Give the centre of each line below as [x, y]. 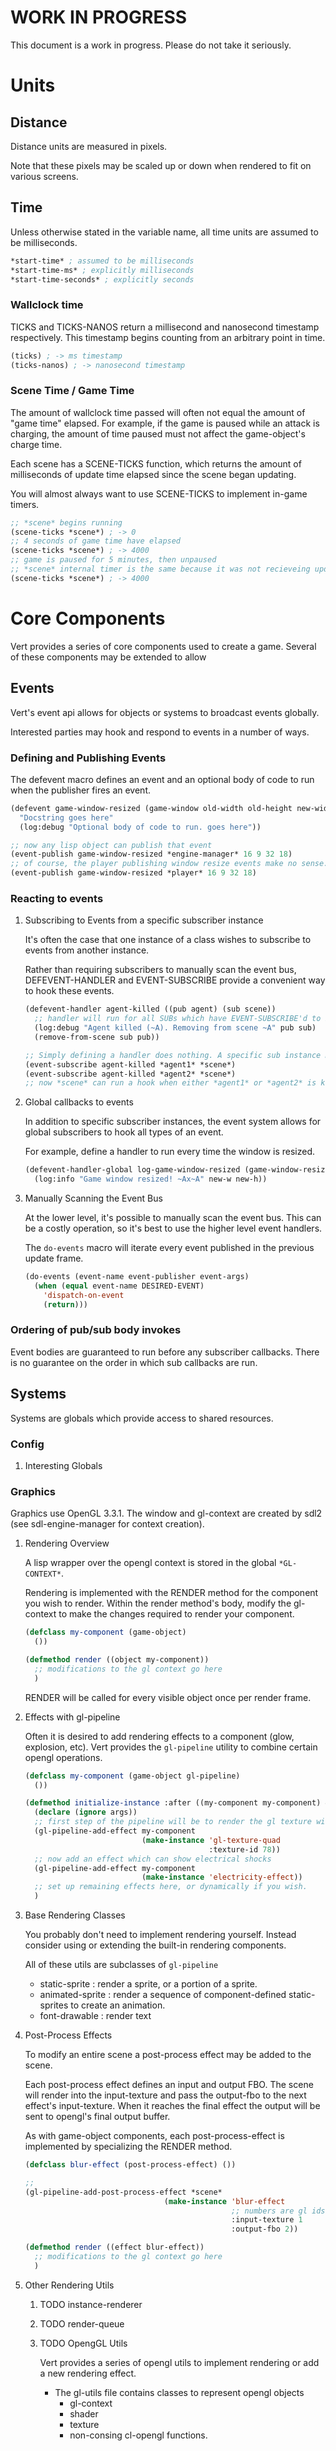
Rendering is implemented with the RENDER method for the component [171, 1593]
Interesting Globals [63, 1465]
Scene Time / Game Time [72, 391]
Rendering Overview [67, 1543]
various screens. [44, 176]
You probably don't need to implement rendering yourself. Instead [160, 1935]
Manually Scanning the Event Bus [93, 1198]
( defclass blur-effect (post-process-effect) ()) [130, 2165]
